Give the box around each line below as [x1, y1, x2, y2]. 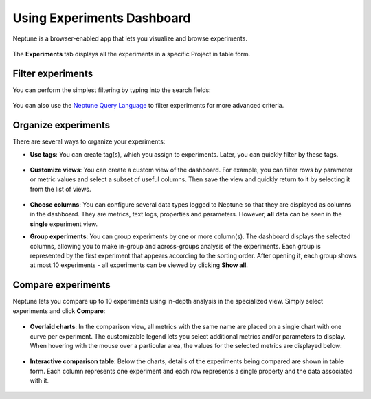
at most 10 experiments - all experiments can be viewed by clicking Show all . [30, 261, 249, 269]
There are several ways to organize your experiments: [12, 137, 166, 146]
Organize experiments [12, 119, 110, 131]
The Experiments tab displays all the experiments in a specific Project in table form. [12, 49, 251, 58]
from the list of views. [30, 185, 92, 193]
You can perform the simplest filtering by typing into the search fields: [12, 86, 211, 94]
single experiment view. [30, 220, 98, 228]
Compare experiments [12, 279, 111, 291]
